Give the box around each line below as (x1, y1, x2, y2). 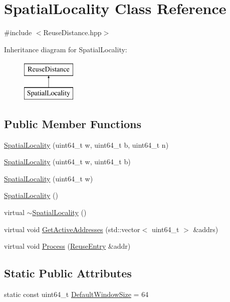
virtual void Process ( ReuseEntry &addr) (4, 241, 131, 251)
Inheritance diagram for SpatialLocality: (4, 44, 127, 54)
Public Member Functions (4, 116, 141, 131)
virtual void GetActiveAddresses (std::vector (4, 224, 140, 234)
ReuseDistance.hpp (43, 27, 102, 38)
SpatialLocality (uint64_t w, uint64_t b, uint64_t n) (4, 139, 169, 150)
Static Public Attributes (4, 265, 132, 281)
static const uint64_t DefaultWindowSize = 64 (4, 289, 149, 299)
